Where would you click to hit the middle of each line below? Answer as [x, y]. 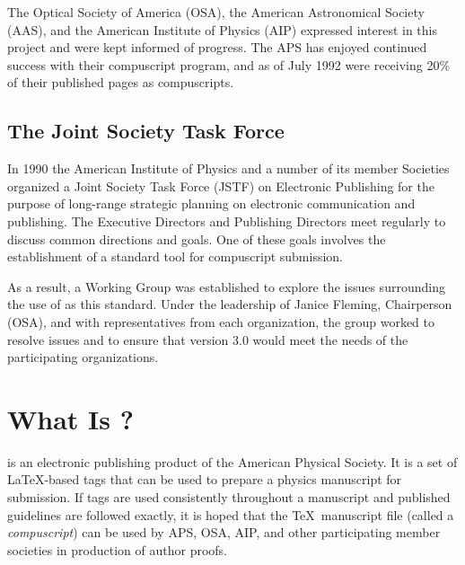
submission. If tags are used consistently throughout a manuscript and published [229, 497]
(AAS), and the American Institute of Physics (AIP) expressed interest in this [222, 29]
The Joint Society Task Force [146, 131]
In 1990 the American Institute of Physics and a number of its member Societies [228, 168]
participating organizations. [83, 357]
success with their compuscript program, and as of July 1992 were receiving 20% [229, 64]
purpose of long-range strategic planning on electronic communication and [211, 203]
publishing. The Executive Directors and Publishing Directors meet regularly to [227, 221]
